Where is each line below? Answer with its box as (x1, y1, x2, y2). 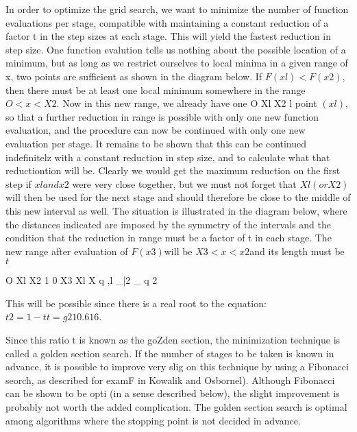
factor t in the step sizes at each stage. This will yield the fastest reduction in (5, 29, 332, 43)
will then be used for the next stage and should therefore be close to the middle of (5, 190, 351, 204)
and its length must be (249, 243, 345, 258)
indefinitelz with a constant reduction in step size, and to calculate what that (5, 149, 330, 164)
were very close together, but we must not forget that (72, 176, 297, 191)
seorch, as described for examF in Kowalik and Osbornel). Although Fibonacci (5, 372, 335, 387)
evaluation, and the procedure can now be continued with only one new (5, 123, 306, 137)
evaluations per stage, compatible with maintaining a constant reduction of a (5, 15, 329, 29)
